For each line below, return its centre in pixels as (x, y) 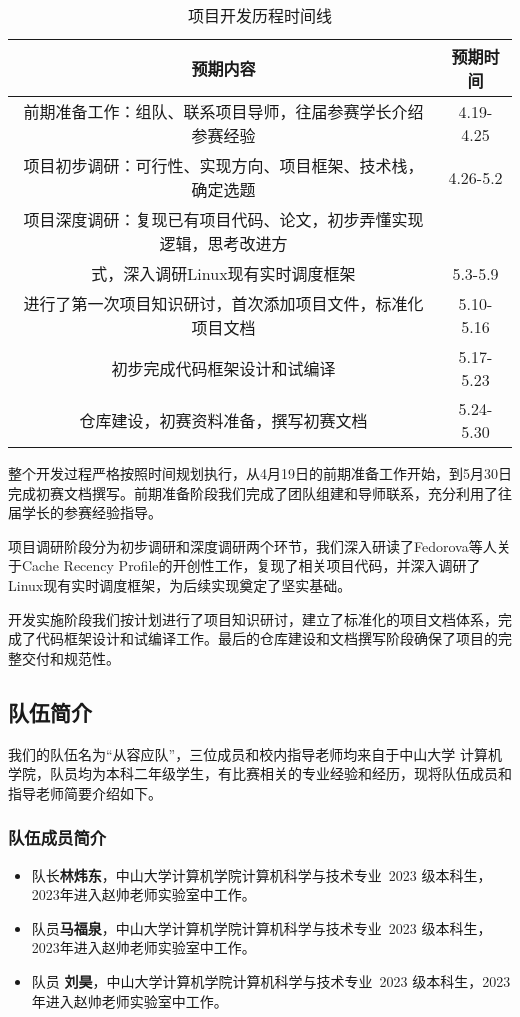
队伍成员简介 (57, 837)
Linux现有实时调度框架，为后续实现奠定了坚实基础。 (180, 584)
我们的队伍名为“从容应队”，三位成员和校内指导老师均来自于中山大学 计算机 (255, 753)
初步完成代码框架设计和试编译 (223, 368)
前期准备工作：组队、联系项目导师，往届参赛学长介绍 (223, 111)
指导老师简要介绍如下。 (85, 792)
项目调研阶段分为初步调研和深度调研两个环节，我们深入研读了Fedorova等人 (252, 545)
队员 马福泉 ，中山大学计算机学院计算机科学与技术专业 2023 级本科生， (261, 927)
